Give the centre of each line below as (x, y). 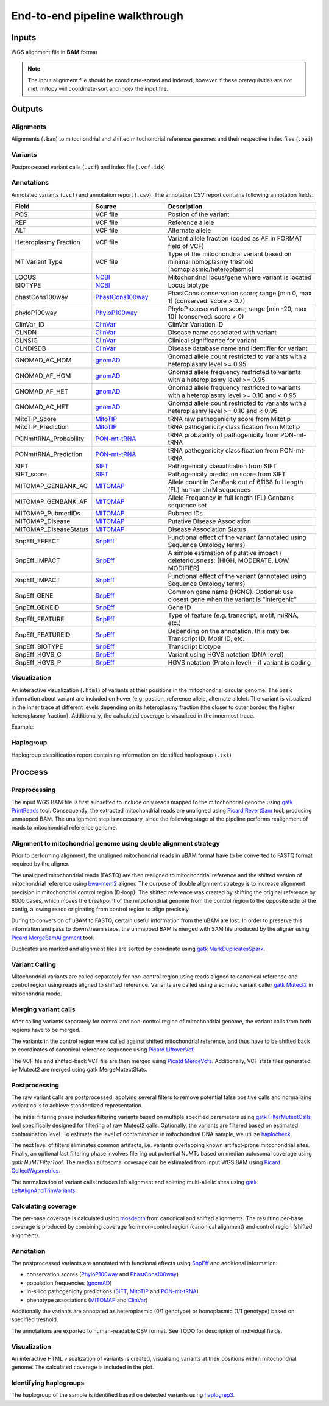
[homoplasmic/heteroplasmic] (211, 269)
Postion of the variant (199, 214)
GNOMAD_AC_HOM (43, 361)
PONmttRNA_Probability (50, 439)
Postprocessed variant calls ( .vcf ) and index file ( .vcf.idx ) (88, 167)
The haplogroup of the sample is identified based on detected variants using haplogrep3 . (123, 1395)
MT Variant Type (39, 262)
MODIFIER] (184, 568)
